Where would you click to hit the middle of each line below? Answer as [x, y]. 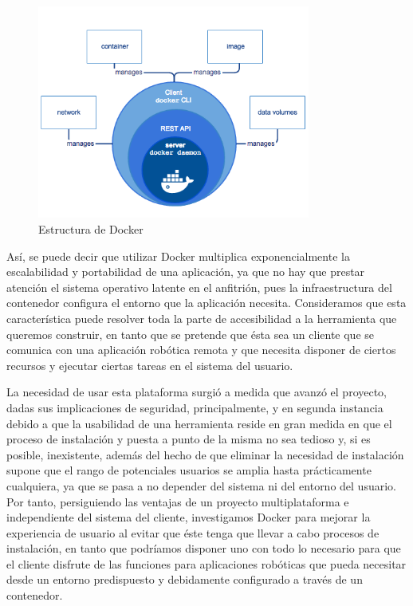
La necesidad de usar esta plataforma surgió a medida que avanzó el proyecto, [197, 392]
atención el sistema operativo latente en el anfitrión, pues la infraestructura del [199, 287]
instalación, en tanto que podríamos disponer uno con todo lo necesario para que [204, 548]
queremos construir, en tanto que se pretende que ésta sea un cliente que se [190, 334]
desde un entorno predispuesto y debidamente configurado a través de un [185, 579]
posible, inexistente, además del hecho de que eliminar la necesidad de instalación [205, 454]
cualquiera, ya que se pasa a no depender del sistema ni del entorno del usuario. [201, 485]
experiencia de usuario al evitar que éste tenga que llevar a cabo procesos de [193, 532]
